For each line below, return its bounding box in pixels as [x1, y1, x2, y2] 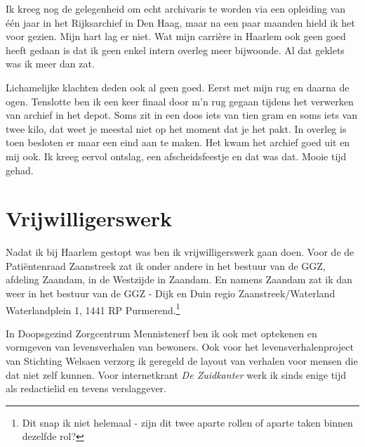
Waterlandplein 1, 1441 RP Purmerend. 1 [6, 300, 180, 317]
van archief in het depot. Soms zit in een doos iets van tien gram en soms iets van [6, 108, 357, 122]
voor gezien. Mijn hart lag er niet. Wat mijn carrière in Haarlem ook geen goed [6, 29, 346, 44]
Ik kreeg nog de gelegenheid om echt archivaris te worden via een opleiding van [6, 1, 345, 15]
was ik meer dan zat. [6, 56, 95, 71]
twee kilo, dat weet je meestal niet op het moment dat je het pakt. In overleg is [6, 121, 347, 136]
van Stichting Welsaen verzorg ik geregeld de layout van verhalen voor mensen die [6, 354, 358, 368]
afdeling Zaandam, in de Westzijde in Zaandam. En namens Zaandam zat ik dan [6, 272, 352, 287]
